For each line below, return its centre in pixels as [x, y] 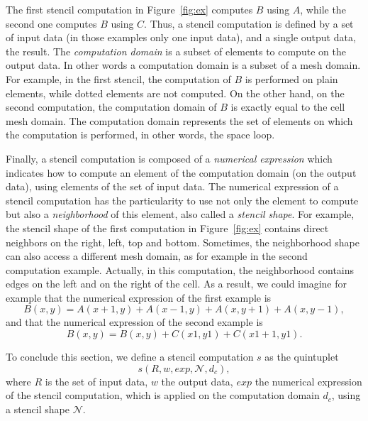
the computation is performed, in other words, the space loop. [140, 135]
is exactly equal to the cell [288, 107]
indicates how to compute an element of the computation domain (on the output [181, 172]
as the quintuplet [302, 357]
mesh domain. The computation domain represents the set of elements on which [179, 120]
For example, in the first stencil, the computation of [118, 78]
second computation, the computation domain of [111, 107]
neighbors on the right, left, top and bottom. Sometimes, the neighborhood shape [183, 242]
